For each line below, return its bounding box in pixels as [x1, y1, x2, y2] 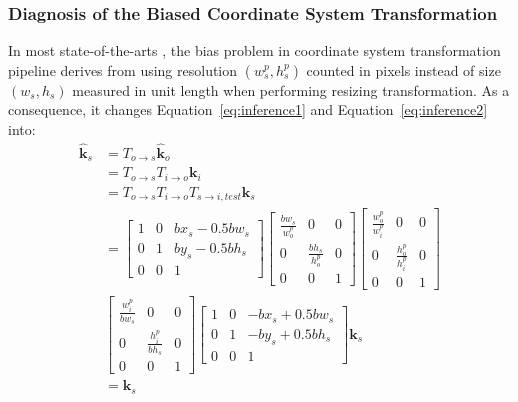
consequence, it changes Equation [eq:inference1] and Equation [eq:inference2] [8, 99, 488, 120]
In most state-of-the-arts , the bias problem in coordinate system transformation [8, 40, 501, 61]
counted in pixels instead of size [306, 59, 501, 80]
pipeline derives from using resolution [8, 59, 238, 80]
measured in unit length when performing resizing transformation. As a [72, 79, 510, 100]
